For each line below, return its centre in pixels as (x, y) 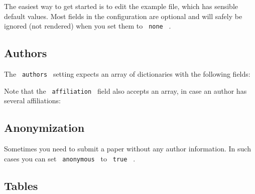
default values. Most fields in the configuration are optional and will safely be (123, 16)
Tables (21, 185)
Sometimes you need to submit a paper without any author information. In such (127, 149)
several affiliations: (32, 101)
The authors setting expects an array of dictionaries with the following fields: (127, 74)
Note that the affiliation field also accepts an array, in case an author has (125, 90)
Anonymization (44, 128)
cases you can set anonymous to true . (70, 158)
